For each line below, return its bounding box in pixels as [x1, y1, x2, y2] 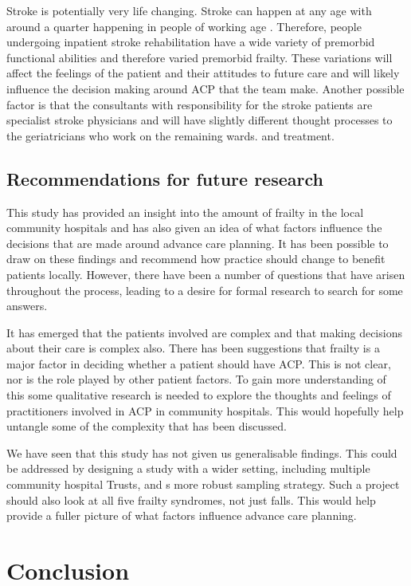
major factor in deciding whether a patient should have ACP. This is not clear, [6, 355, 391, 372]
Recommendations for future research [6, 166, 323, 191]
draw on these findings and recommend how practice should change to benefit [6, 250, 386, 267]
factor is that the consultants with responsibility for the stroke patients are [6, 96, 373, 112]
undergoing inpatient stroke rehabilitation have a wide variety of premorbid [6, 33, 375, 50]
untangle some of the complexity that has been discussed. [6, 418, 287, 435]
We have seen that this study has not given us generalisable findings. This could [6, 444, 397, 461]
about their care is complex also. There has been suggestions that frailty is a [6, 340, 380, 356]
